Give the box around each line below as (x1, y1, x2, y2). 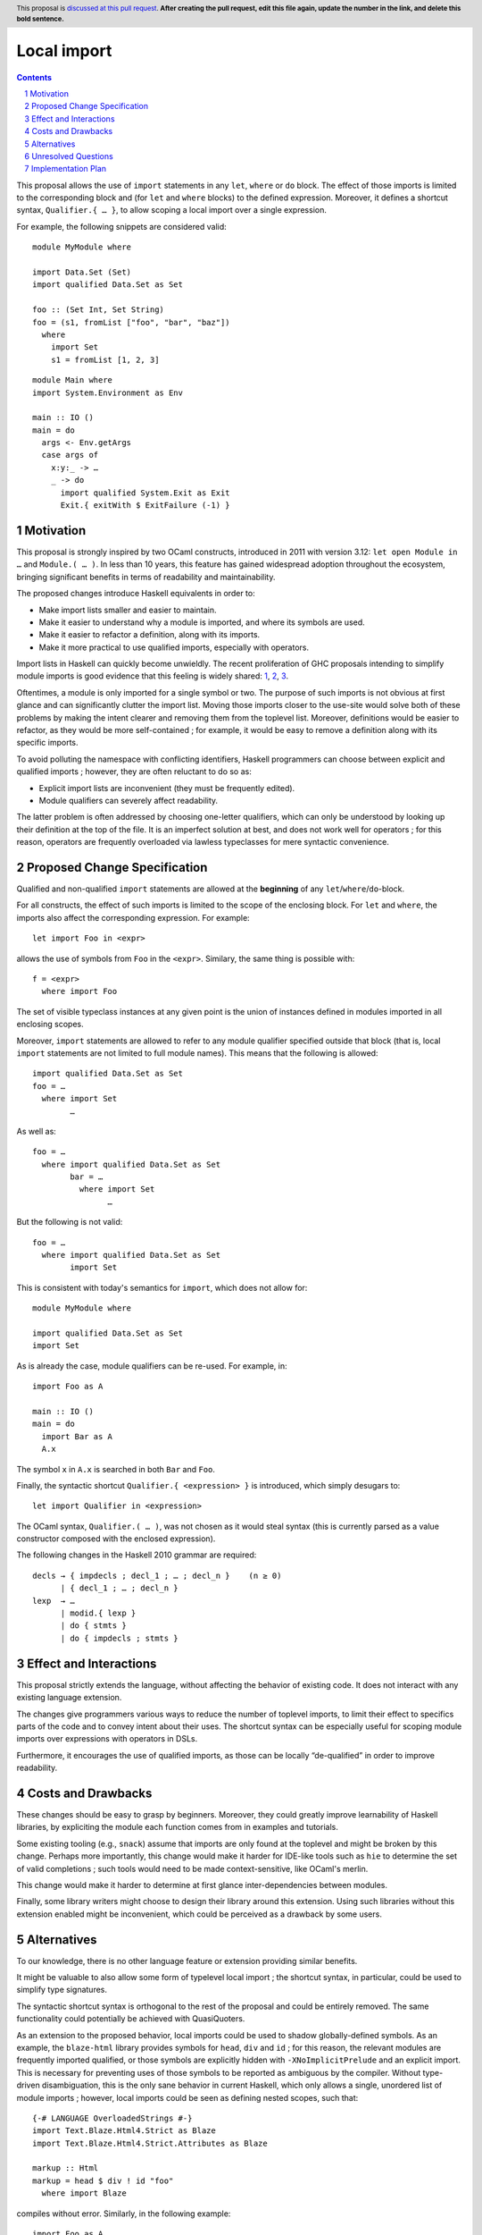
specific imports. (16, 738, 79, 748)
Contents (16, 72, 53, 82)
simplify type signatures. (16, 1985, 107, 1995)
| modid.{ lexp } (60, 1608, 137, 1618)
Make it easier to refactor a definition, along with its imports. (38, 629, 261, 640)
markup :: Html (32, 2163, 99, 2173)
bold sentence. (16, 14, 64, 23)
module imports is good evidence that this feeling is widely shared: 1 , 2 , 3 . (16, 670, 289, 681)
